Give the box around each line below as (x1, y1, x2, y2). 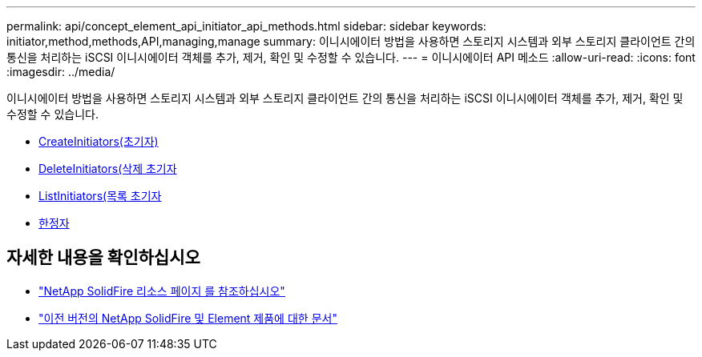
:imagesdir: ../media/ (6, 65, 115, 78)
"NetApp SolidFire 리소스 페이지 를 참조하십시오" (38, 283, 285, 298)
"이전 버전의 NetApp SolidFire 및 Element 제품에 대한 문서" (38, 311, 337, 325)
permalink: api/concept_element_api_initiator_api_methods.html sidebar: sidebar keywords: (6, 19, 486, 33)
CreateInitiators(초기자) (38, 134, 159, 148)
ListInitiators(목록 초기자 (38, 189, 162, 203)
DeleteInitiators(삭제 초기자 (38, 162, 177, 175)
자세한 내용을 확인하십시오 (6, 247, 200, 268)
